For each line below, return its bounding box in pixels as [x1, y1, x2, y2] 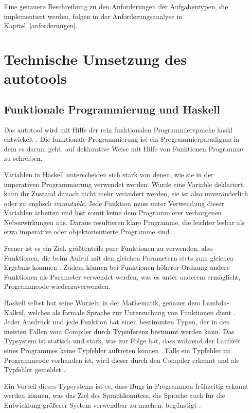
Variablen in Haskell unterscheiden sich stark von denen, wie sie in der [4, 169, 214, 179]
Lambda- [202, 298, 229, 308]
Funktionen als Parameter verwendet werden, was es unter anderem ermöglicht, [4, 271, 241, 282]
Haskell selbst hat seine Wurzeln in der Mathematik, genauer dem [4, 298, 200, 308]
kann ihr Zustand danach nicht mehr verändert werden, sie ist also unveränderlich [4, 188, 248, 199]
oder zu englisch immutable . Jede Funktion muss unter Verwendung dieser [4, 198, 224, 208]
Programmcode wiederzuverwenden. [4, 281, 110, 291]
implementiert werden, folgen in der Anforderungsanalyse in [4, 11, 182, 21]
